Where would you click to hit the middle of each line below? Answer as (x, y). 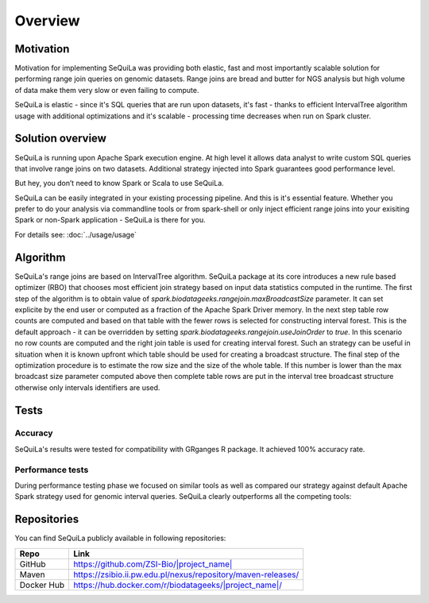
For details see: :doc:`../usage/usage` (76, 234)
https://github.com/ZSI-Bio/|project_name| (153, 564)
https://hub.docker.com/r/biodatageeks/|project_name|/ (177, 585)
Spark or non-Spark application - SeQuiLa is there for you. (110, 220)
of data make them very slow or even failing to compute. (107, 90)
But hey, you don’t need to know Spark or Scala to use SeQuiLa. (119, 184)
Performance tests (52, 470)
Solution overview (61, 139)
